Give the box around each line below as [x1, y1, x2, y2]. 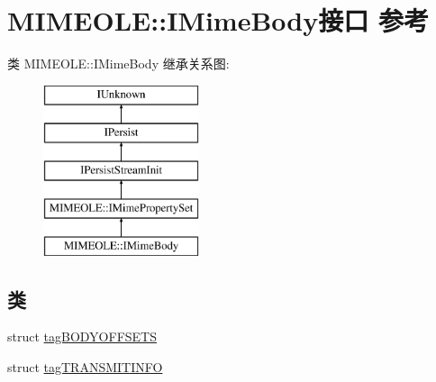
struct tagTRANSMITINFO [7, 358, 163, 377]
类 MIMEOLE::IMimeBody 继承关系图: [7, 54, 230, 73]
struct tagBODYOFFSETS [7, 327, 158, 346]
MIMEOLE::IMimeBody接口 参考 [7, 2, 429, 39]
